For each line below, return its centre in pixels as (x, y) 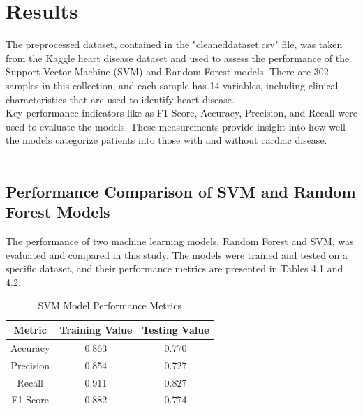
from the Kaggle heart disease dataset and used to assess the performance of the (178, 58)
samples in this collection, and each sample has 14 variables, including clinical (172, 85)
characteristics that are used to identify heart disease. (120, 99)
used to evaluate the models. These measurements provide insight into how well (176, 126)
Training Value (96, 330)
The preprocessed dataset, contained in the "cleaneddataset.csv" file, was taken (174, 44)
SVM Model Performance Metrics (110, 305)
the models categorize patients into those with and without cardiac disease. (166, 140)
